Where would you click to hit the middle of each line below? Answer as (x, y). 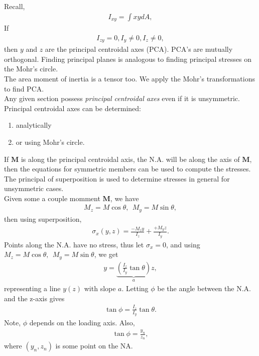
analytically (34, 125)
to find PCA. (24, 88)
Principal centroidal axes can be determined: (73, 108)
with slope (100, 288)
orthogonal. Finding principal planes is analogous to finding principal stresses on (128, 59)
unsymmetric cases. (34, 188)
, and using (183, 244)
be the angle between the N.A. (204, 288)
